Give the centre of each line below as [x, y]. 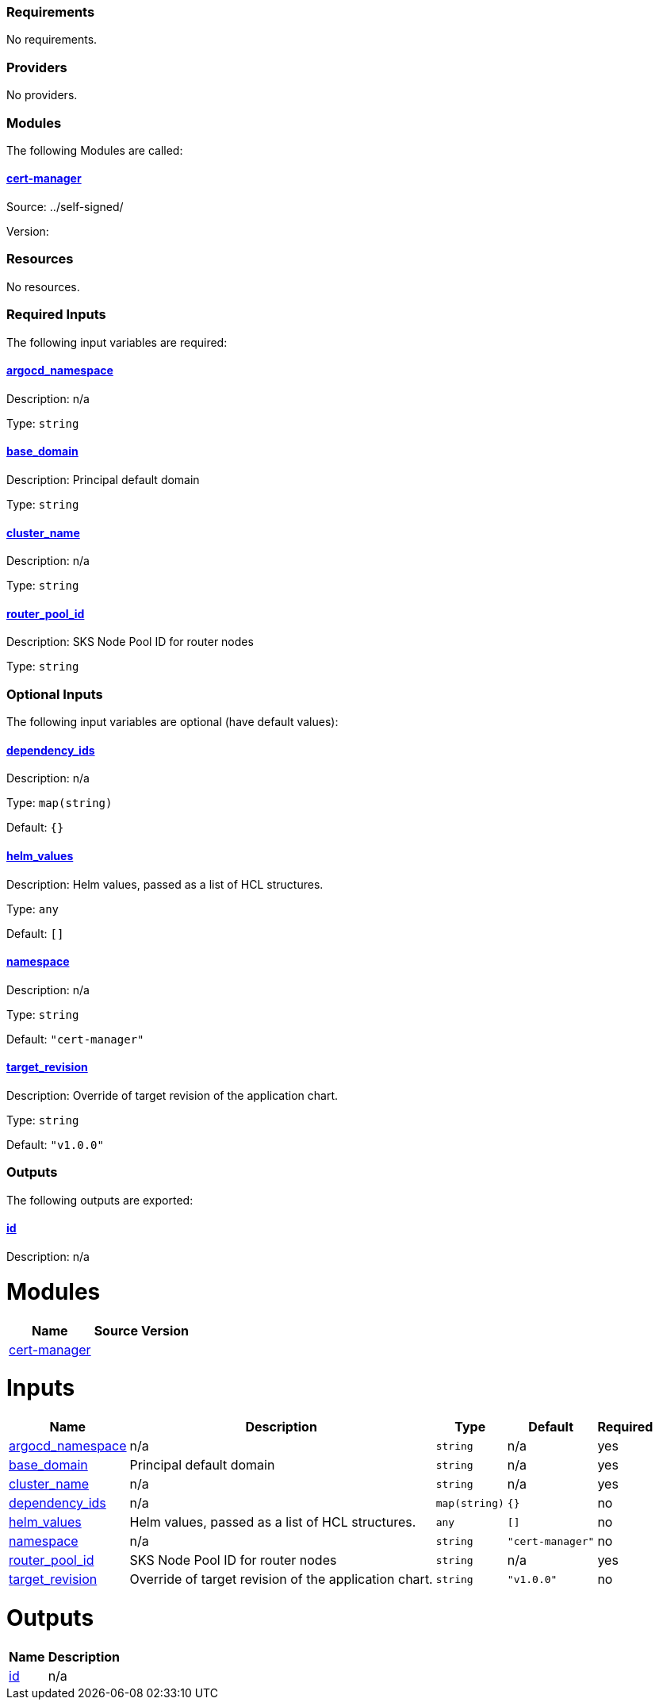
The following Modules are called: [95, 150]
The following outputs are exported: [100, 1200]
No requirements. [52, 40]
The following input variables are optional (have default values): [172, 722]
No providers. [42, 95]
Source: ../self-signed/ [65, 207]
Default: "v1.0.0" [55, 1145]
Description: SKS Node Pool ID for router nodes [130, 642]
